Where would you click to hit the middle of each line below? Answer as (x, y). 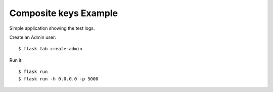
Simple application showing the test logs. (52, 28)
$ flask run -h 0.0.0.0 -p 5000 (58, 79)
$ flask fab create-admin (51, 49)
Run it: (16, 60)
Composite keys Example (64, 13)
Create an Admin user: (33, 37)
